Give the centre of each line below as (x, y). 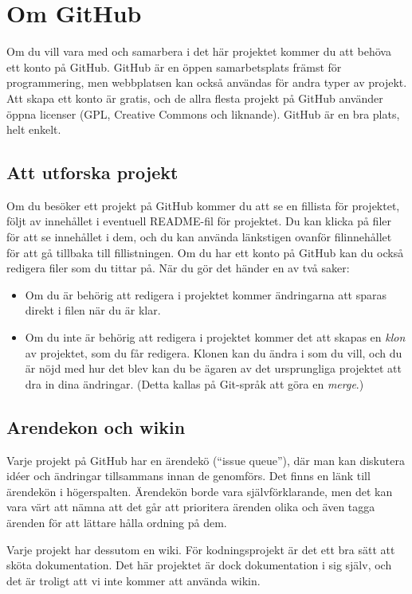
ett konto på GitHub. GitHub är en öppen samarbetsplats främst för (174, 66)
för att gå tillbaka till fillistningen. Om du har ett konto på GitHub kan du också (205, 252)
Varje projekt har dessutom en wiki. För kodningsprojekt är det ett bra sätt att (201, 549)
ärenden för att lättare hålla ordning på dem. (117, 522)
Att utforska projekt (92, 172)
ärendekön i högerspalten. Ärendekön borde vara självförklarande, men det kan (200, 491)
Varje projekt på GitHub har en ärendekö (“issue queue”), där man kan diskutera (206, 460)
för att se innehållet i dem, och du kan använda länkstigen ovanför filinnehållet (199, 237)
